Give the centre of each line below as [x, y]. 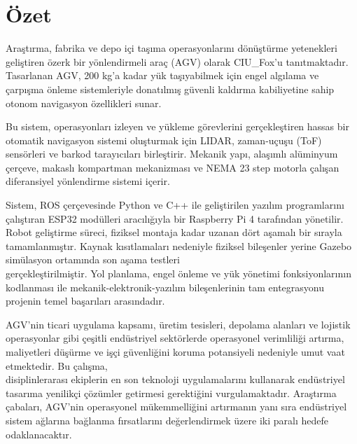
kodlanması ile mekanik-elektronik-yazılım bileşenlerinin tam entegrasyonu [165, 287]
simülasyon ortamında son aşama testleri [93, 259]
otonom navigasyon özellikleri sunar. [84, 103]
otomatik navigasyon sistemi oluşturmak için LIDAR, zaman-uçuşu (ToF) [164, 140]
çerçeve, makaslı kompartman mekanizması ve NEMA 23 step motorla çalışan [173, 167]
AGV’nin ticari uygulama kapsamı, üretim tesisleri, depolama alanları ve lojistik [178, 324]
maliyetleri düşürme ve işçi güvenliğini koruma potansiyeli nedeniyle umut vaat [175, 352]
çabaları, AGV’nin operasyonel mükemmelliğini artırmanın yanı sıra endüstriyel [176, 407]
